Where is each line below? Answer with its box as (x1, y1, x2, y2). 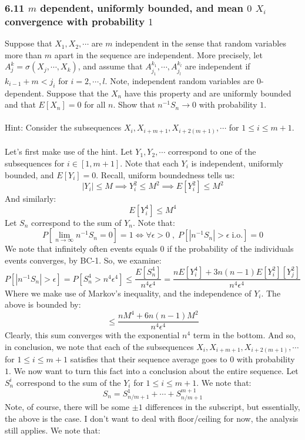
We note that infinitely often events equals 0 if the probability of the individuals (5, 242, 294, 255)
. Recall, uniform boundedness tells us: (96, 168, 235, 181)
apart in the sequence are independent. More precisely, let (54, 48, 263, 61)
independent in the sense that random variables (115, 37, 286, 49)
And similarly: (5, 192, 56, 205)
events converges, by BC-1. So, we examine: (5, 254, 162, 266)
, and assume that (78, 60, 143, 72)
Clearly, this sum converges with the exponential (5, 329, 180, 341)
